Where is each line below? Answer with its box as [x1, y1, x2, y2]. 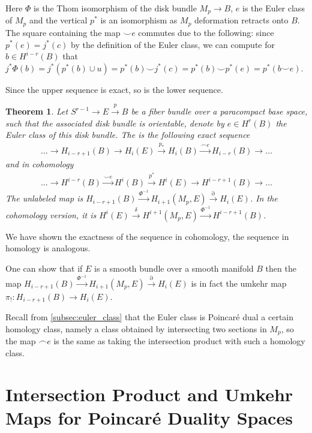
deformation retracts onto [194, 14, 289, 26]
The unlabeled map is [5, 192, 83, 205]
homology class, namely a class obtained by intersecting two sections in [5, 323, 267, 335]
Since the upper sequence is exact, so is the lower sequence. [5, 83, 223, 95]
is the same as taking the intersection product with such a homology [53, 335, 305, 347]
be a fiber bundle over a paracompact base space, [131, 105, 308, 118]
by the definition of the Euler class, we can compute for [71, 38, 275, 50]
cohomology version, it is [5, 208, 97, 221]
